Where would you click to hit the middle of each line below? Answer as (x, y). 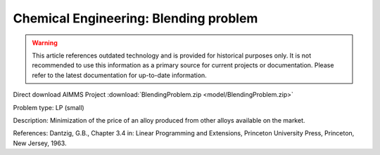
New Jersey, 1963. (40, 143)
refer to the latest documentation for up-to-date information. (119, 75)
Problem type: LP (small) (49, 107)
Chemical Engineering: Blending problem (135, 18)
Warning (45, 43)
